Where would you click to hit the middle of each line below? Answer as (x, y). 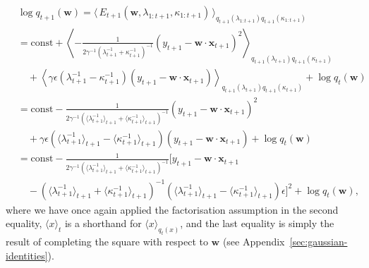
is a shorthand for (103, 223)
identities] (27, 255)
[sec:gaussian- (319, 241)
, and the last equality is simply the (257, 223)
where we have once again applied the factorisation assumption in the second (172, 209)
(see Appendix (254, 241)
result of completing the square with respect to (107, 241)
